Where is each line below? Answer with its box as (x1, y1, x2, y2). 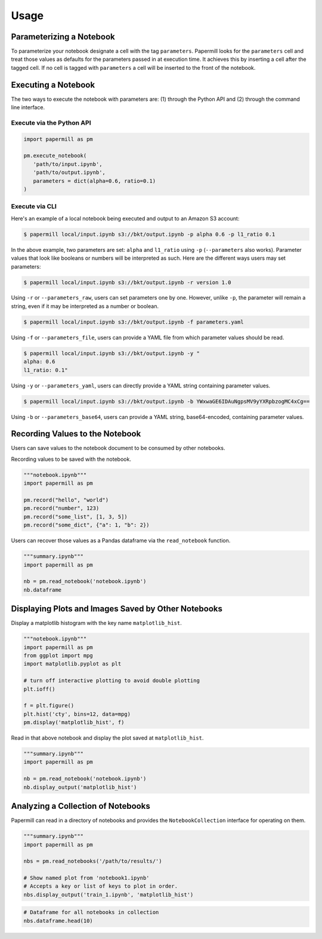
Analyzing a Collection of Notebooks (11, 801, 150, 811)
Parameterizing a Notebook (11, 32, 116, 42)
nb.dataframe (23, 586, 62, 593)
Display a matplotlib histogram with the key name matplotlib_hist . (11, 620, 182, 627)
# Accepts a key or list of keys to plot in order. (23, 883, 178, 889)
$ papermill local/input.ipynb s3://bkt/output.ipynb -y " (23, 350, 200, 356)
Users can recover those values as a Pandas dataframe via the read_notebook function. (11, 537, 231, 544)
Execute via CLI (11, 202, 57, 211)
